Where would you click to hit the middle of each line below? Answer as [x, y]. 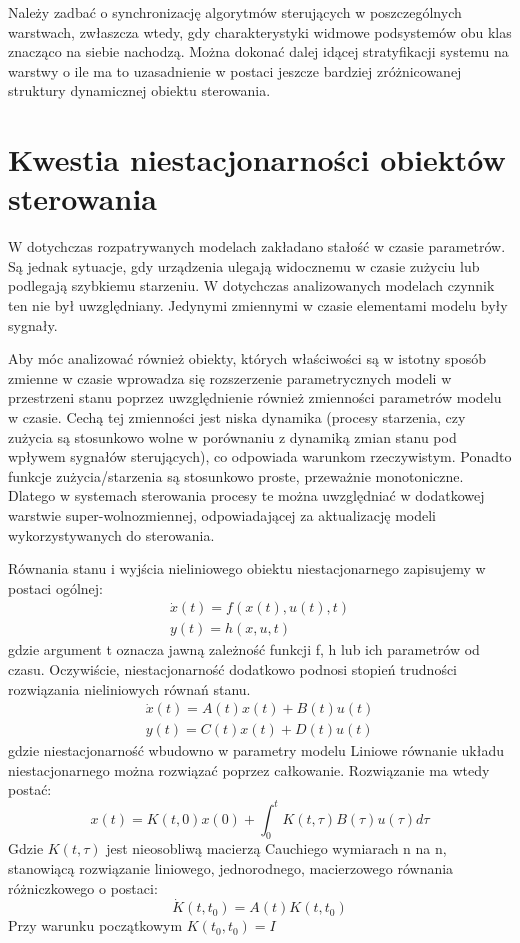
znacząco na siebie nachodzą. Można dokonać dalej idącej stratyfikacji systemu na [258, 51]
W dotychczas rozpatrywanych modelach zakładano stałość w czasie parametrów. [257, 246]
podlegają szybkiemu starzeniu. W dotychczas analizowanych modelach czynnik [251, 285]
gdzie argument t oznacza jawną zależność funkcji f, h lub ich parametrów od [244, 649]
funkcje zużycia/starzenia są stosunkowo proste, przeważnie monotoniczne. [236, 475]
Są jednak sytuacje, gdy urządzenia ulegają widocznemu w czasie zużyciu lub [244, 265]
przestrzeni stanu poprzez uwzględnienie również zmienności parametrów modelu [255, 397]
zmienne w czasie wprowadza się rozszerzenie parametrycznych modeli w [230, 377]
